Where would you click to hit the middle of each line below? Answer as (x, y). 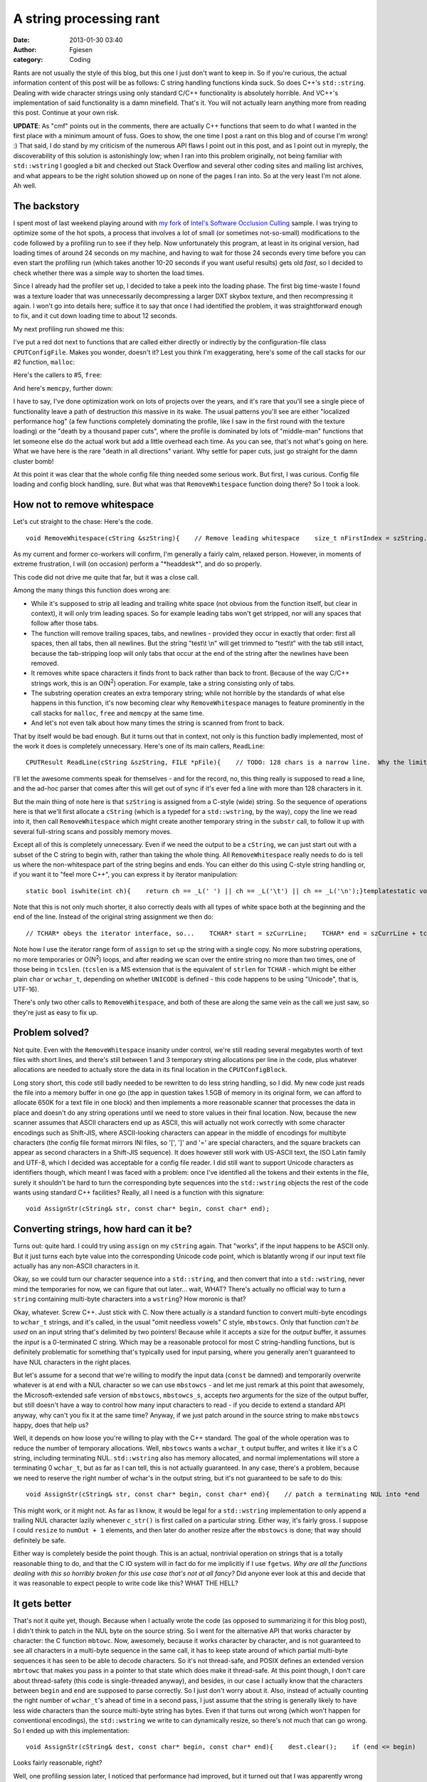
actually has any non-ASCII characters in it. (77, 1266)
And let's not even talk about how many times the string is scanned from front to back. (158, 723)
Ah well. (25, 186)
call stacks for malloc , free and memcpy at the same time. (117, 713)
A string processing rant (86, 19)
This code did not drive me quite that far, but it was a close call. (106, 577)
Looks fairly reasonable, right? (58, 1763)
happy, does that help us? (51, 1425)
